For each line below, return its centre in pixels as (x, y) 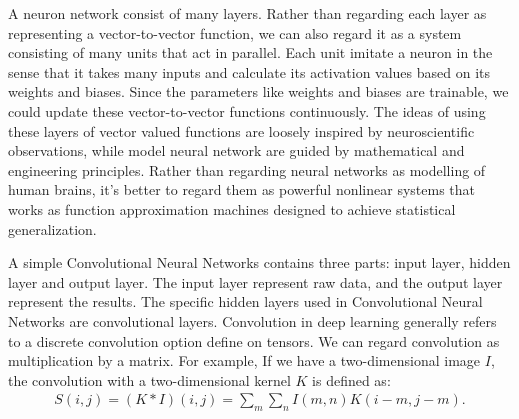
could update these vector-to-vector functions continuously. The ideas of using (247, 110)
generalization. (52, 228)
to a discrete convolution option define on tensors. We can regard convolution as (254, 340)
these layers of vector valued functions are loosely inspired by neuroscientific (241, 130)
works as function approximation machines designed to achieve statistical (232, 208)
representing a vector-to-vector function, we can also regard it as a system (235, 32)
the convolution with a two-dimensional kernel (149, 379)
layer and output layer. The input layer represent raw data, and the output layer (255, 281)
